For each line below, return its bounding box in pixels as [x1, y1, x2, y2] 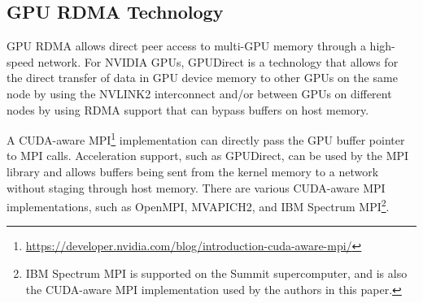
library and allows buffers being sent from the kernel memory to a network [7, 163, 379, 180]
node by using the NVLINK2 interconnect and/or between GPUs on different [7, 84, 392, 102]
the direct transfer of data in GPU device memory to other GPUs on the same [7, 69, 398, 86]
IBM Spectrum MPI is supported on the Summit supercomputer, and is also [25, 265, 408, 282]
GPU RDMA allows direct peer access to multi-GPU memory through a [7, 37, 366, 54]
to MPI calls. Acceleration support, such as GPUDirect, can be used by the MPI [7, 147, 409, 164]
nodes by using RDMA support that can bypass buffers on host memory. [7, 101, 369, 118]
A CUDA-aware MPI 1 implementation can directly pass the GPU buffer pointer [7, 129, 405, 148]
